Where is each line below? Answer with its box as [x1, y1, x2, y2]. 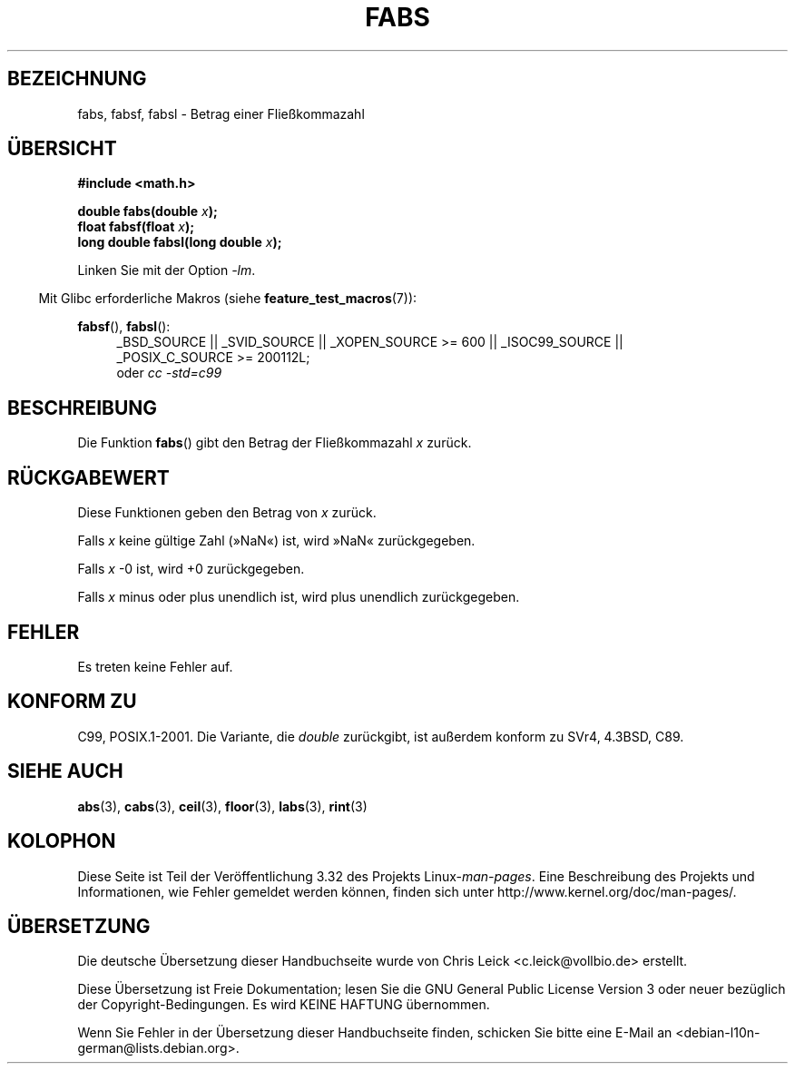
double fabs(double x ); [77, 203, 218, 220]
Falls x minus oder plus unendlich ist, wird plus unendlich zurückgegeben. [77, 589, 520, 605]
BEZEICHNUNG [7, 67, 147, 91]
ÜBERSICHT [7, 137, 117, 161]
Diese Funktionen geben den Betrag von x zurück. [77, 505, 377, 521]
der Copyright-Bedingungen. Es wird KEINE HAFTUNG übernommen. [77, 997, 490, 1013]
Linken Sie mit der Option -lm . [77, 262, 256, 279]
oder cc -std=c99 [116, 365, 222, 381]
